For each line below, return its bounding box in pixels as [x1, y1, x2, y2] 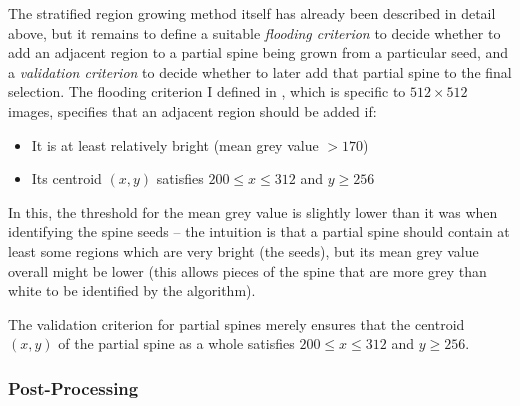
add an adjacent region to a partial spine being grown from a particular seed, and [8, 42, 509, 63]
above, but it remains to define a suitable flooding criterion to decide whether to [8, 22, 501, 43]
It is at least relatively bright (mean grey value [31, 134, 319, 155]
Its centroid [31, 168, 102, 189]
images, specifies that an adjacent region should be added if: [8, 100, 377, 121]
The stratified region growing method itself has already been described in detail [8, 3, 496, 23]
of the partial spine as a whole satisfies [58, 333, 295, 354]
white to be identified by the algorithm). [8, 280, 256, 301]
